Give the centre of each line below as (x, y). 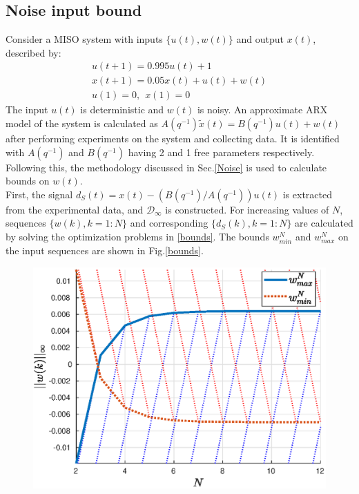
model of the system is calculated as (82, 123)
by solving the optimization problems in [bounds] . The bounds (137, 237)
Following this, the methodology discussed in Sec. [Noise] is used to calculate (166, 167)
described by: (33, 52)
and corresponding (169, 223)
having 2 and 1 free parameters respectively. (221, 152)
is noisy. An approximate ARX (262, 110)
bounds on (28, 181)
